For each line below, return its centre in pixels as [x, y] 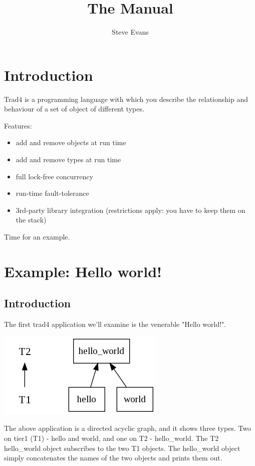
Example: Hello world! [83, 271]
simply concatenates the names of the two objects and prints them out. [113, 458]
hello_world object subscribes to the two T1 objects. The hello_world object [122, 448]
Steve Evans [130, 32]
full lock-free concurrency [54, 176]
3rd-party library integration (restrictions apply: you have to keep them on [131, 210]
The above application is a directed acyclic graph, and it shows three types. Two [128, 428]
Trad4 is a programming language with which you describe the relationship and [126, 99]
